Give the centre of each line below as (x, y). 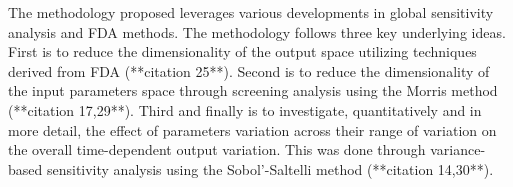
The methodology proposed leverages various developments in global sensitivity (251, 12)
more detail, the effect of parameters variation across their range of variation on (252, 129)
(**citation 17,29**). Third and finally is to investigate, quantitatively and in (245, 109)
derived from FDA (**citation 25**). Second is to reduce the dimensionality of (249, 70)
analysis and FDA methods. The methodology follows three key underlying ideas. (257, 31)
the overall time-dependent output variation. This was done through (217, 149)
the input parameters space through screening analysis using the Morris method (253, 90)
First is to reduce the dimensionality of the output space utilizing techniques (242, 51)
